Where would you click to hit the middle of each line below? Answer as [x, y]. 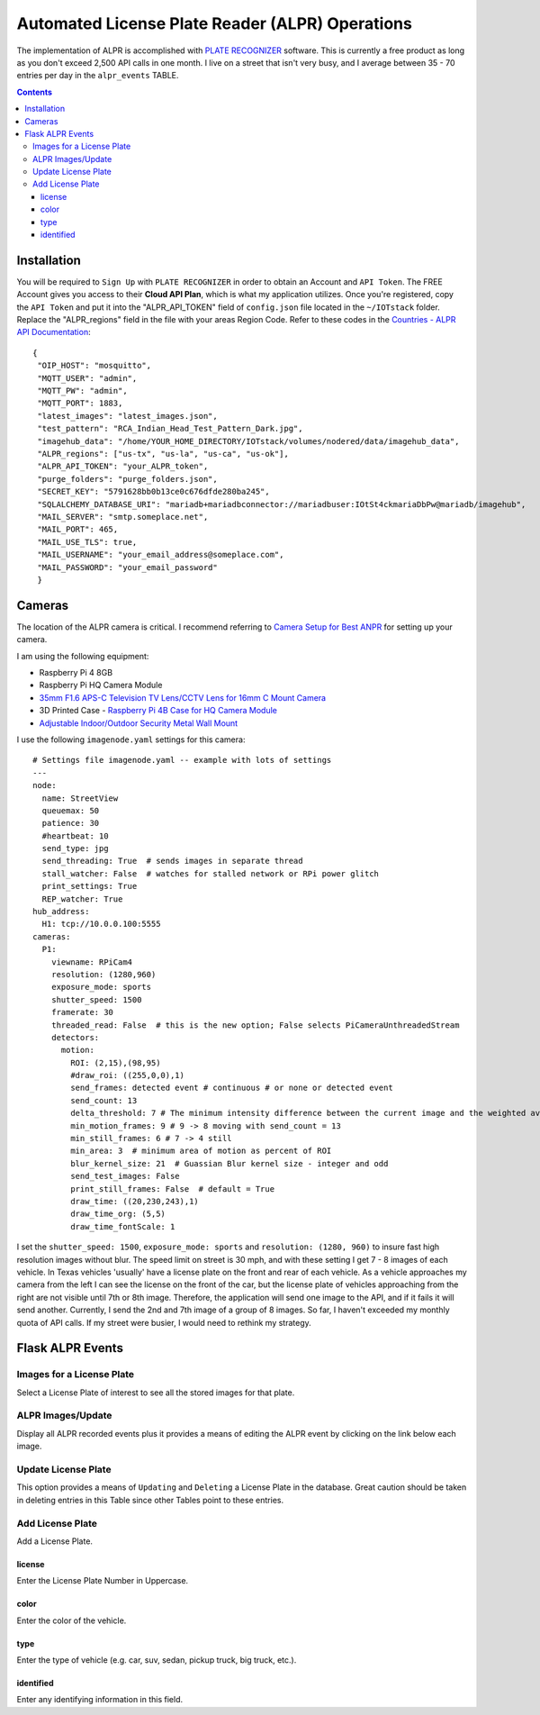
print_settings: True [90, 886]
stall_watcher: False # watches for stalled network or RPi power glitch [211, 873]
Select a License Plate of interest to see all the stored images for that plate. [156, 1393]
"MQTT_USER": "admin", [87, 378]
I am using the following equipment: [83, 656]
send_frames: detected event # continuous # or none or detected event [232, 1088]
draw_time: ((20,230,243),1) [135, 1201]
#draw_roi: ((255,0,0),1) [127, 1075]
